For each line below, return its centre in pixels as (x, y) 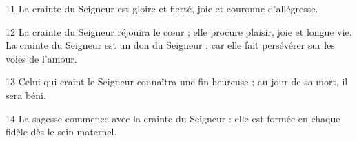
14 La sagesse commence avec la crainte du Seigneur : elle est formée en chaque (173, 118)
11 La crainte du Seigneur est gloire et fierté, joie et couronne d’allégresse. (162, 8)
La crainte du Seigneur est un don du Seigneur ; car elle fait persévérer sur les (170, 45)
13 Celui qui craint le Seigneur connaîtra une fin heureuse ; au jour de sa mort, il (177, 82)
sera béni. (26, 95)
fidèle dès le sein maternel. (61, 132)
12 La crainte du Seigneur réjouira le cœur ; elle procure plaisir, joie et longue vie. (179, 31)
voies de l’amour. (41, 58)
